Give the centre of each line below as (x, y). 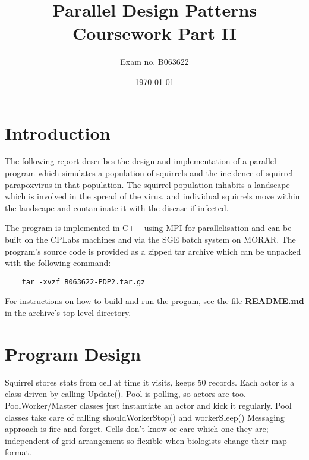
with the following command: (58, 263)
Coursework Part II (154, 33)
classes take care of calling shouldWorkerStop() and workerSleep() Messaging (145, 417)
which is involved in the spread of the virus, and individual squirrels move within (152, 196)
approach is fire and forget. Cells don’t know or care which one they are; (137, 429)
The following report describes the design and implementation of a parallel (141, 161)
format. (18, 452)
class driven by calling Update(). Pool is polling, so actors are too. (125, 394)
